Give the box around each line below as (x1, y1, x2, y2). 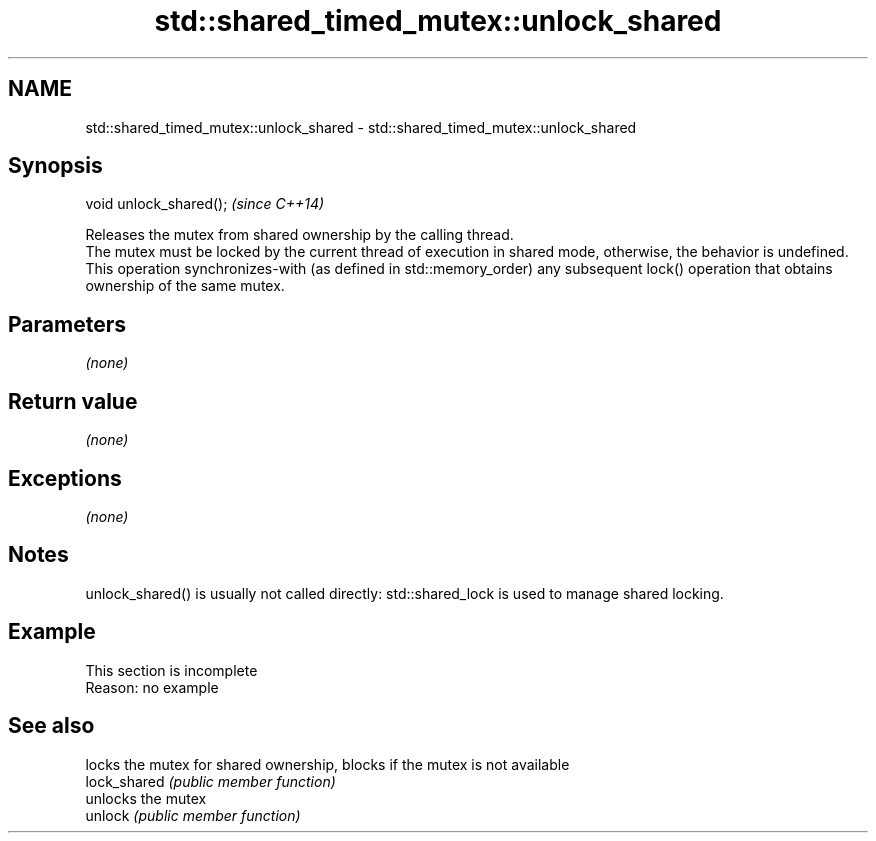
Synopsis (8, 153, 103, 179)
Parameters (8, 311, 126, 337)
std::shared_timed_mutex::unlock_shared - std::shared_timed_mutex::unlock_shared (85, 118, 637, 136)
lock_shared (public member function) (85, 772, 336, 790)
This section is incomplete (85, 661, 258, 679)
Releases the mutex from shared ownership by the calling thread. (85, 226, 514, 244)
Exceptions (8, 465, 122, 491)
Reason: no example (85, 678, 219, 696)
